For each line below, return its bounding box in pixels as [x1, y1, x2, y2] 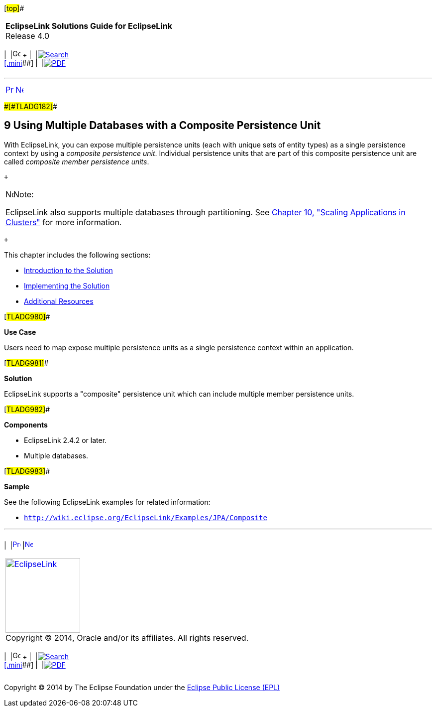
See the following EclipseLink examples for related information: [4, 497, 211, 506]
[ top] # [4, 4, 24, 12]
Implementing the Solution [24, 281, 110, 290]
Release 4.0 [5, 31, 50, 41]
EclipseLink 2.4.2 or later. [24, 435, 107, 444]
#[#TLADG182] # [4, 102, 57, 111]
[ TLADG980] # [4, 312, 50, 321]
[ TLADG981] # [4, 358, 49, 367]
